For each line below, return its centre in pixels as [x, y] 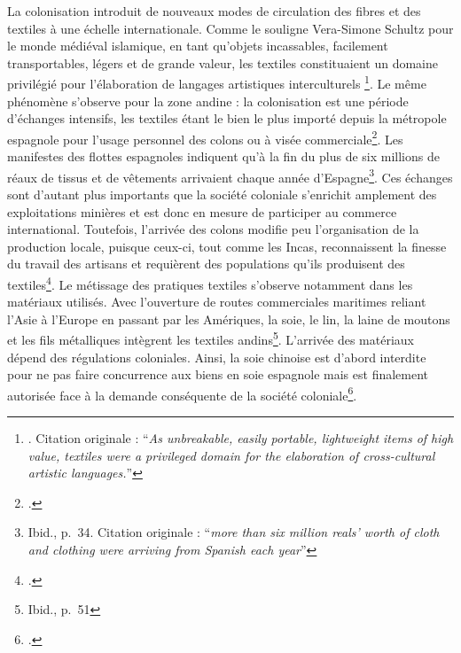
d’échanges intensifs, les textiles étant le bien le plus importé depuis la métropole [227, 118]
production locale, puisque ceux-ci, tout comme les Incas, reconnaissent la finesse [227, 246]
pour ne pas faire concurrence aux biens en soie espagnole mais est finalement [218, 374]
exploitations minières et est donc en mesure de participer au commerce [202, 211]
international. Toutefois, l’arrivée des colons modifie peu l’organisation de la [213, 229]
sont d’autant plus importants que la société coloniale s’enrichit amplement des [222, 194]
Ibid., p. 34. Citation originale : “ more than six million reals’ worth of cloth [234, 532]
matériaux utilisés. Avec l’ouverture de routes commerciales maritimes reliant [217, 302]
